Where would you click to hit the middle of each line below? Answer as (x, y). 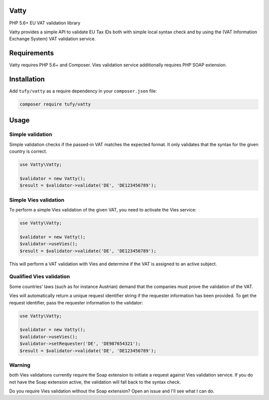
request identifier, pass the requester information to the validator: (76, 302)
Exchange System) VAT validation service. (53, 39)
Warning (20, 365)
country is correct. (28, 151)
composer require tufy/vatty (55, 104)
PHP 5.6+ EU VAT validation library (45, 23)
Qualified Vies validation (40, 277)
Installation (27, 79)
